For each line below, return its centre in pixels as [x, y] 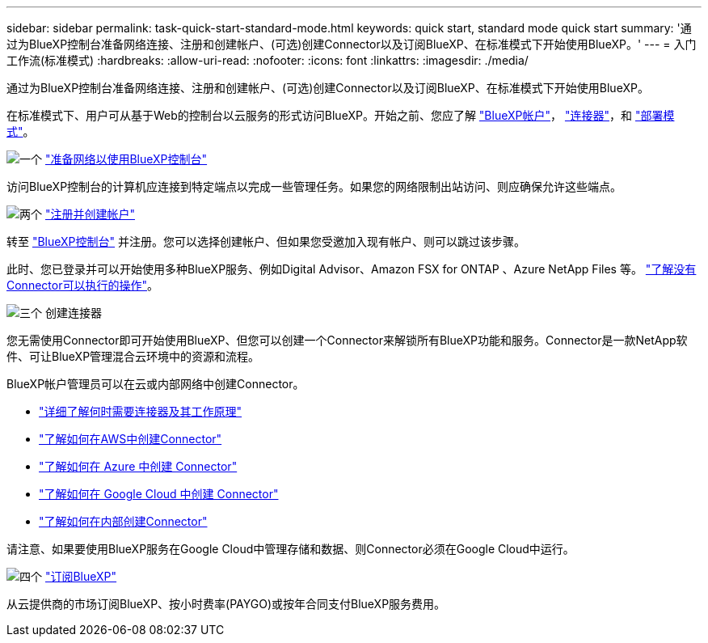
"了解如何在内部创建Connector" [123, 521]
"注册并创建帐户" [90, 214]
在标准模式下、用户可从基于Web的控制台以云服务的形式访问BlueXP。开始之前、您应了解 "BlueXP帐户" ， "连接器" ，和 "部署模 [341, 115]
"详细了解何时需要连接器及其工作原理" [141, 411]
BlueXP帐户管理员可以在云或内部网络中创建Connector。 [156, 384]
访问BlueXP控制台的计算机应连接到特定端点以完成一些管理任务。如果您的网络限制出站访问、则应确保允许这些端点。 [314, 186]
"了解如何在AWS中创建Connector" [131, 439]
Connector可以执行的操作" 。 [82, 285]
